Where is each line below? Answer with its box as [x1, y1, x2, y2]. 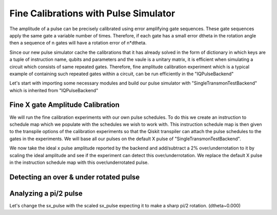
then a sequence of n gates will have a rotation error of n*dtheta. [9, 40, 147, 46]
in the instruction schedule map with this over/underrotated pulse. [9, 159, 149, 165]
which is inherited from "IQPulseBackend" [9, 87, 98, 93]
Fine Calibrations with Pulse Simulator [9, 8, 175, 19]
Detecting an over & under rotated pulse [9, 173, 140, 181]
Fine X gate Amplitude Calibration [9, 100, 120, 110]
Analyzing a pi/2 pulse [9, 189, 83, 198]
